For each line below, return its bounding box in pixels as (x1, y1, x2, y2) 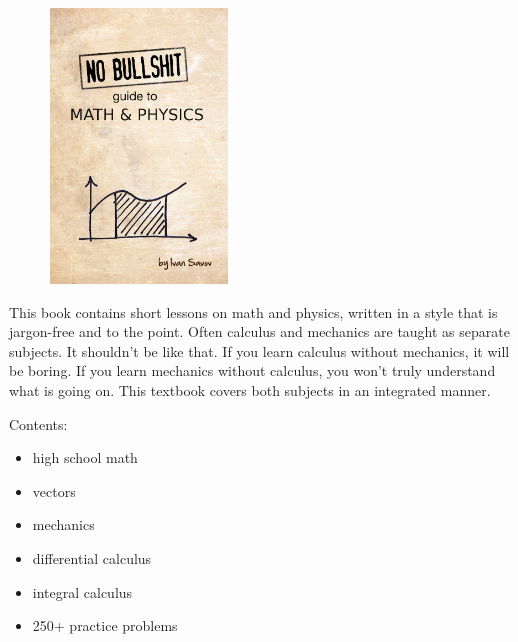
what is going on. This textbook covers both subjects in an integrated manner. (9, 379, 491, 400)
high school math (32, 447, 138, 468)
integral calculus (32, 581, 133, 602)
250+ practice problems (32, 615, 178, 636)
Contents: (9, 413, 68, 434)
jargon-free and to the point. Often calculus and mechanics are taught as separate (9, 321, 510, 342)
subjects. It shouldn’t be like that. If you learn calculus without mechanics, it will (9, 340, 510, 361)
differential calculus (32, 547, 152, 568)
